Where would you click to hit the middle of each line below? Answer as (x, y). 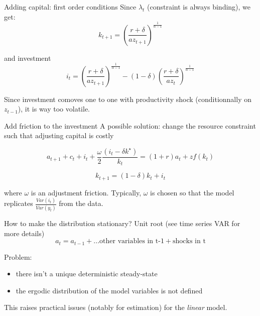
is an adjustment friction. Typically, (86, 192)
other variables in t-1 (132, 241)
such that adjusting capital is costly (59, 135)
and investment (28, 58)
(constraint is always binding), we (199, 7)
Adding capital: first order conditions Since (70, 7)
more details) (24, 233)
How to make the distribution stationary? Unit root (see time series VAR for (122, 223)
